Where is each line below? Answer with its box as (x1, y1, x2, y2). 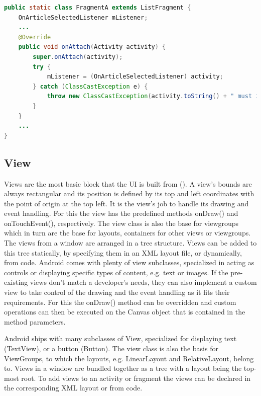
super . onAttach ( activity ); (33, 53, 123, 60)
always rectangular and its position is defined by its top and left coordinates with (4, 188, 254, 199)
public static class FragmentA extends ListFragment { (4, 4, 191, 11)
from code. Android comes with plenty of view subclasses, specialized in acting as (4, 257, 254, 268)
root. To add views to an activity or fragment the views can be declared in (21, 372, 251, 383)
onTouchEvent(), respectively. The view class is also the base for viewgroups (4, 217, 239, 228)
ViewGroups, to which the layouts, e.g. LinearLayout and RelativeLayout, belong (4, 353, 254, 363)
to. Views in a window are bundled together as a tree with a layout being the (4, 363, 242, 373)
